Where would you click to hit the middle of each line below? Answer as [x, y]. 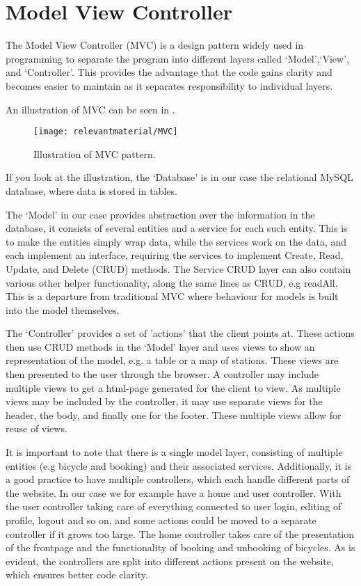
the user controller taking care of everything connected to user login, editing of [174, 506]
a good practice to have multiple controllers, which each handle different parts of [178, 479]
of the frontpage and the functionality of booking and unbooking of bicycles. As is [180, 547]
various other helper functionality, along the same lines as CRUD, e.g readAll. [172, 282]
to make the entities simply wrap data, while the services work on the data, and [176, 241]
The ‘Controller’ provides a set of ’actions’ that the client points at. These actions [180, 333]
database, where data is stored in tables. [91, 190]
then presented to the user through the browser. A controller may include [162, 374]
